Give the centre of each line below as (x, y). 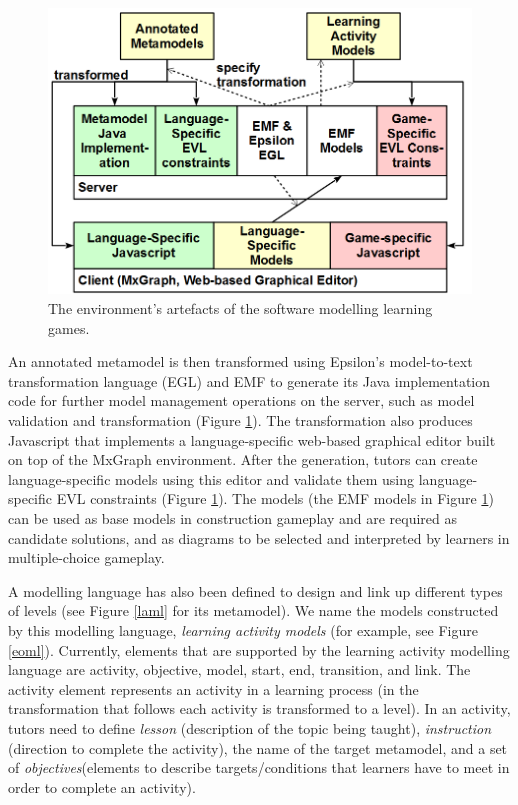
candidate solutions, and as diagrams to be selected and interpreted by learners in (259, 537)
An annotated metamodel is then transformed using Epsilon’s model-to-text (240, 361)
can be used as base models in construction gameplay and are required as (232, 517)
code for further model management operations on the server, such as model (241, 400)
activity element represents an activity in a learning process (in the (213, 688)
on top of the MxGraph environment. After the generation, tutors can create (243, 459)
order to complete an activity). (102, 786)
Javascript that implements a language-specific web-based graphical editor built (252, 439)
